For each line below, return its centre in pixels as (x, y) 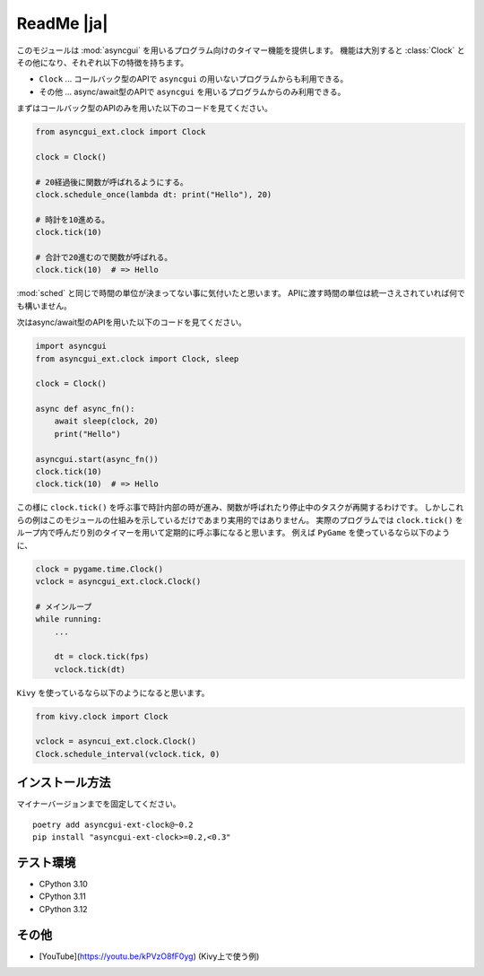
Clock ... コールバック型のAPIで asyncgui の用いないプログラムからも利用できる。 (194, 79)
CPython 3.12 (64, 909)
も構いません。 (44, 306)
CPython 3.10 (64, 884)
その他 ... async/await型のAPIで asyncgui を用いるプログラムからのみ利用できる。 (192, 91)
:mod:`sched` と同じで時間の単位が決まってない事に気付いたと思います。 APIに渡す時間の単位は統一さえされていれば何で (241, 293)
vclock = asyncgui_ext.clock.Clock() (118, 581)
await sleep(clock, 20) (106, 421)
